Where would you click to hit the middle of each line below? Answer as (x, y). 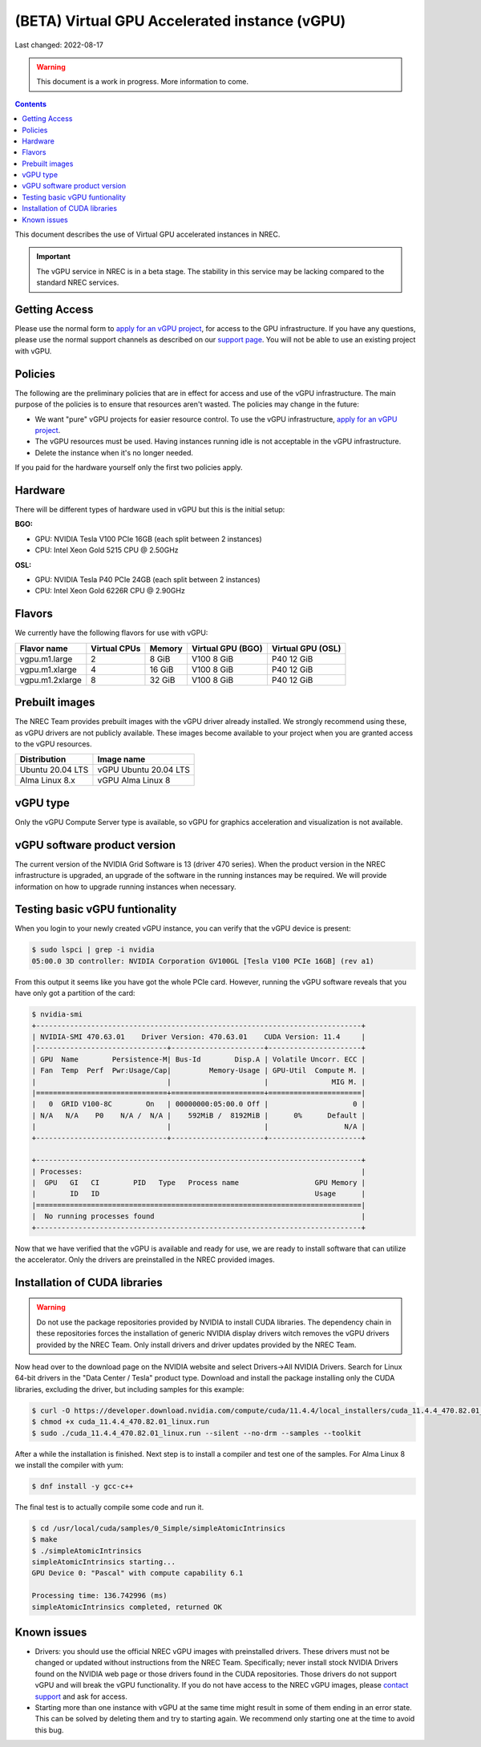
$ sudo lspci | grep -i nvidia (93, 950)
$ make (44, 1540)
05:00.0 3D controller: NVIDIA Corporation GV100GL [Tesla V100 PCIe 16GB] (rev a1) (203, 961)
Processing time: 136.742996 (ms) (99, 1596)
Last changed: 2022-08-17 (59, 45)
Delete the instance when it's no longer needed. (114, 452)
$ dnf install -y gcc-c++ (83, 1486)
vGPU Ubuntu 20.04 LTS (143, 770)
